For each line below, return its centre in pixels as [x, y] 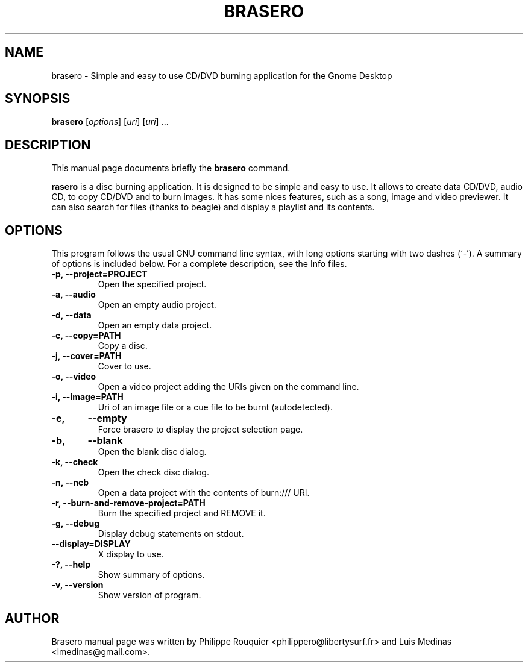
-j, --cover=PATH [86, 356]
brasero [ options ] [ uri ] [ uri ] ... [110, 122]
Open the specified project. [152, 284]
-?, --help [71, 565]
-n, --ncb [70, 483]
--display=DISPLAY [91, 544]
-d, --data [71, 315]
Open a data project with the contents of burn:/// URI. [204, 493]
